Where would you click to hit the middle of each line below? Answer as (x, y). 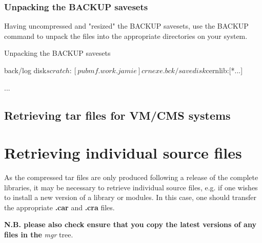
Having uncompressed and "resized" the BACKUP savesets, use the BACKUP (126, 26)
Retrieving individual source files (123, 153)
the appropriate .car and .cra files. (59, 207)
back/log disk (25, 70)
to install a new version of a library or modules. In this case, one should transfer (130, 197)
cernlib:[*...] (224, 70)
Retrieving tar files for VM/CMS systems (117, 115)
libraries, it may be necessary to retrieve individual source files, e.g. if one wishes (131, 187)
